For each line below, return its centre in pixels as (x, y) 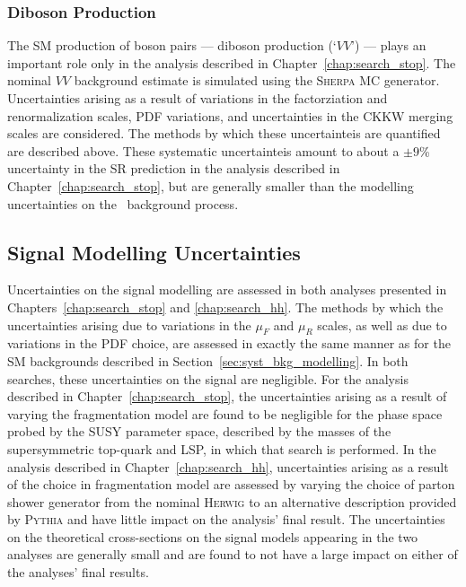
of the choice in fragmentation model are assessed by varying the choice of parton (231, 484)
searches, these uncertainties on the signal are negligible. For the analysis (208, 378)
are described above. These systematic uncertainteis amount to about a (203, 150)
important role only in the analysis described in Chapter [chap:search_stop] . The (232, 62)
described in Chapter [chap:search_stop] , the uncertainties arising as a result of (227, 396)
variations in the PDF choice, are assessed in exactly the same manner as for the (229, 343)
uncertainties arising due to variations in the (129, 324)
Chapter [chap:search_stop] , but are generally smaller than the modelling (211, 185)
